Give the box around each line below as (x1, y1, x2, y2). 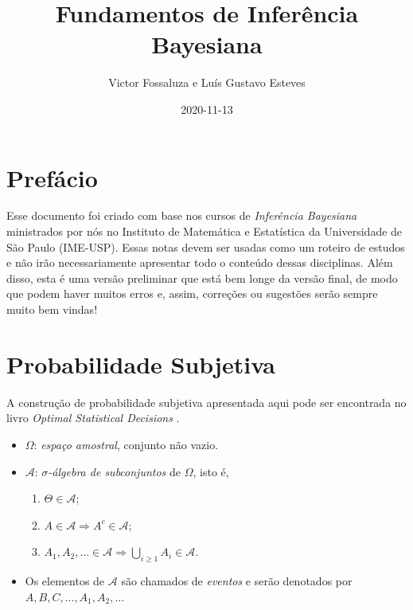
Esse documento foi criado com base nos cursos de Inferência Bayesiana (6, 207, 357, 224)
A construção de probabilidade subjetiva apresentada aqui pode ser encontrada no (6, 393, 407, 410)
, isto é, (193, 463, 229, 479)
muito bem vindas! (6, 301, 98, 317)
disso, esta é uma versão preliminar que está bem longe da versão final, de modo (6, 269, 398, 286)
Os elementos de (25, 573, 105, 589)
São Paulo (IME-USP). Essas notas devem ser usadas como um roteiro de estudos (6, 238, 405, 255)
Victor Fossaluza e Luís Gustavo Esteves (108, 74, 306, 91)
